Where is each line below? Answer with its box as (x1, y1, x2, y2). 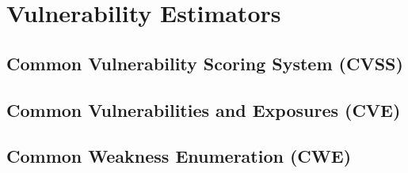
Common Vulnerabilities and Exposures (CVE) (6, 97, 401, 122)
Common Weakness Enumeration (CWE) (6, 144, 352, 168)
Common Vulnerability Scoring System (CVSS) (6, 51, 403, 75)
